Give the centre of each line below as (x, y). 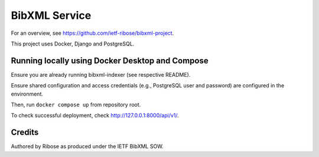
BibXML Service (51, 15)
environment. (27, 94)
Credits (25, 133)
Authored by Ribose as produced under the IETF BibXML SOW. (87, 146)
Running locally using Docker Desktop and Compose (110, 60)
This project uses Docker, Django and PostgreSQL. (73, 44)
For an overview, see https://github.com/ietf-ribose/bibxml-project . (92, 33)
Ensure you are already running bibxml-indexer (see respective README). (101, 74)
